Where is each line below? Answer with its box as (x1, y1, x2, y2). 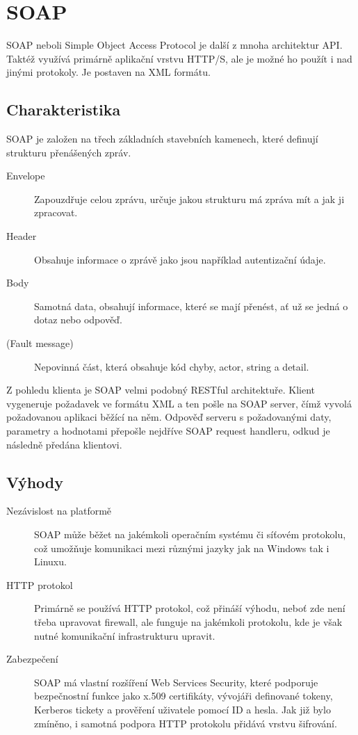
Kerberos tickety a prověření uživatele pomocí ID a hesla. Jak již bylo (34, 702, 331, 716)
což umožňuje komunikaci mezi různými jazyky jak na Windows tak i (34, 540, 329, 555)
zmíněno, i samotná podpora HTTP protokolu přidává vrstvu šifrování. (34, 716, 337, 730)
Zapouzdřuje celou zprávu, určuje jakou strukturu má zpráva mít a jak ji (34, 191, 345, 206)
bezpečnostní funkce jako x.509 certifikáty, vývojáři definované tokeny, (34, 688, 333, 703)
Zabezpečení (6, 652, 58, 666)
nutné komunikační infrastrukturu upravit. (34, 628, 215, 643)
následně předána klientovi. (6, 437, 122, 451)
